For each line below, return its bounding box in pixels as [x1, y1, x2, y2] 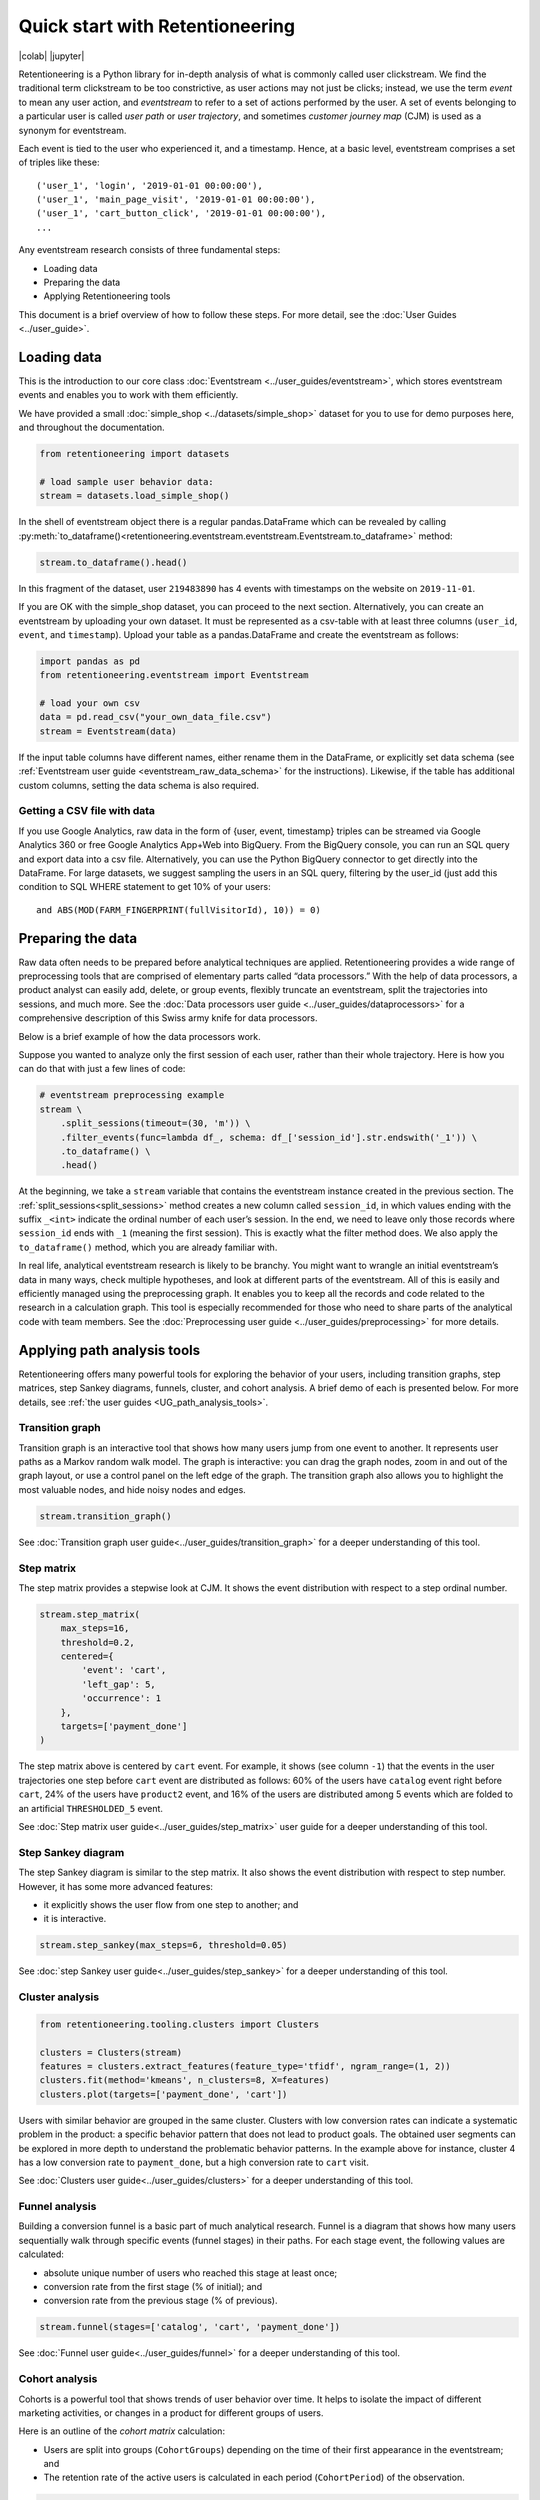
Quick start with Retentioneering [18, 15, 295, 37]
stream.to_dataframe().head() [39, 556, 188, 568]
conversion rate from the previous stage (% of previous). [43, 2295, 278, 2307]
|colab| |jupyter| [18, 50, 85, 62]
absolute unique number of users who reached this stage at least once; [43, 2266, 338, 2279]
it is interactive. [43, 1913, 107, 1925]
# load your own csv [39, 698, 140, 709]
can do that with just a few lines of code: [18, 1063, 186, 1075]
